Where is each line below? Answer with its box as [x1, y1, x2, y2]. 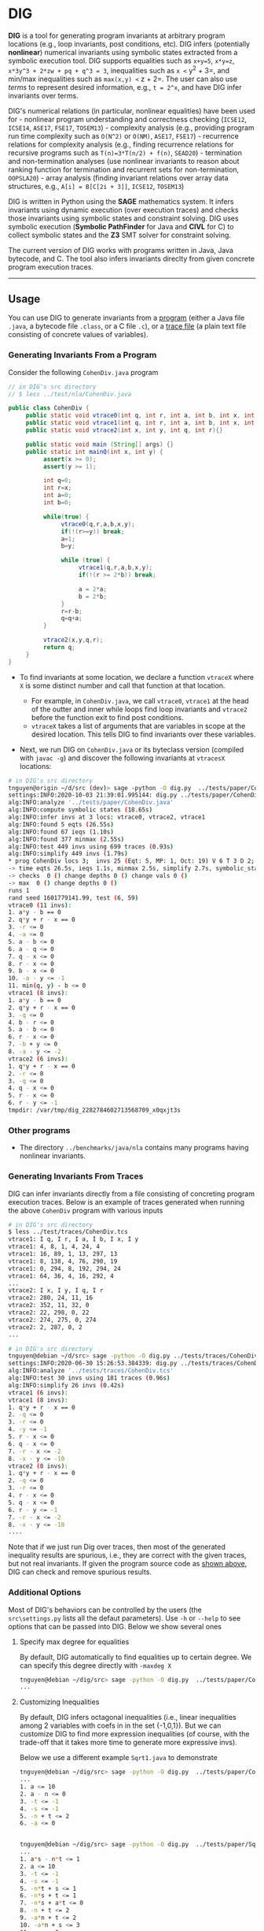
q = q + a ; [60, 615, 82, 622]
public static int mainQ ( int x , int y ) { [25, 447, 163, 455]
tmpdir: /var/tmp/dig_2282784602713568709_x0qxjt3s [8, 1106, 181, 1115]
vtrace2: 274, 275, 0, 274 [8, 1316, 97, 1324]
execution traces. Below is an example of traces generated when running [8, 1197, 245, 1206]
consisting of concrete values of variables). [8, 330, 148, 340]
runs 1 [8, 886, 30, 894]
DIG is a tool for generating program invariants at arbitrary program [8, 31, 225, 40]
